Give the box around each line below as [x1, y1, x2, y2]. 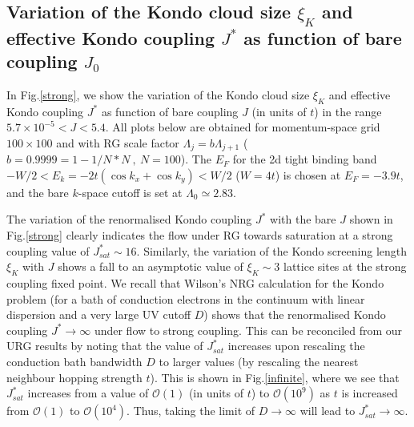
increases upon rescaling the [227, 337, 365, 354]
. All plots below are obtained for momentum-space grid [105, 119, 380, 135]
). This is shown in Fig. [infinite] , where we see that [150, 369, 400, 385]
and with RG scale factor [56, 134, 179, 151]
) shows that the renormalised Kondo [203, 306, 386, 323]
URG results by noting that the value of [6, 337, 203, 354]
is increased [341, 385, 398, 401]
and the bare [6, 183, 69, 200]
